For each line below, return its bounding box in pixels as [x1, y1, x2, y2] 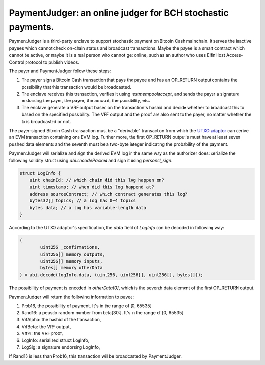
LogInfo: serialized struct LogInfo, [21, 337, 90, 343]
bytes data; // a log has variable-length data [29, 205, 147, 210]
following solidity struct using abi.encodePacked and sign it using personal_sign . [9, 157, 173, 163]
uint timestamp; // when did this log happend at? [29, 184, 154, 190]
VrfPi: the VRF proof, [21, 331, 63, 336]
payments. [9, 21, 54, 32]
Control [9, 59, 25, 65]
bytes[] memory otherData [40, 265, 103, 271]
